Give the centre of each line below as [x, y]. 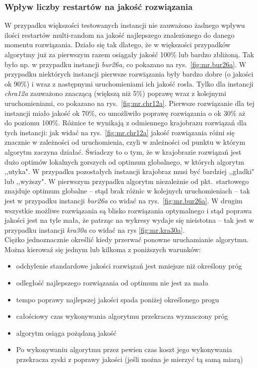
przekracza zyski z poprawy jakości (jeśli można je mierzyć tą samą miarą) [129, 359]
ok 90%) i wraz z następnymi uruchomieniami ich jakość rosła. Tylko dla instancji [129, 83]
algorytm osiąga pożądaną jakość [66, 332]
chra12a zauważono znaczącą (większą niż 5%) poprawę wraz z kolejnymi [115, 93]
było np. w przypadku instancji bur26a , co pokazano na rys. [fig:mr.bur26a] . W [126, 64]
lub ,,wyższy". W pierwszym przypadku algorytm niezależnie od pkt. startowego [127, 181]
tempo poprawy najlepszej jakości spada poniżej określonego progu [118, 299]
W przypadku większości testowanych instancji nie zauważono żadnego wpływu [125, 25]
